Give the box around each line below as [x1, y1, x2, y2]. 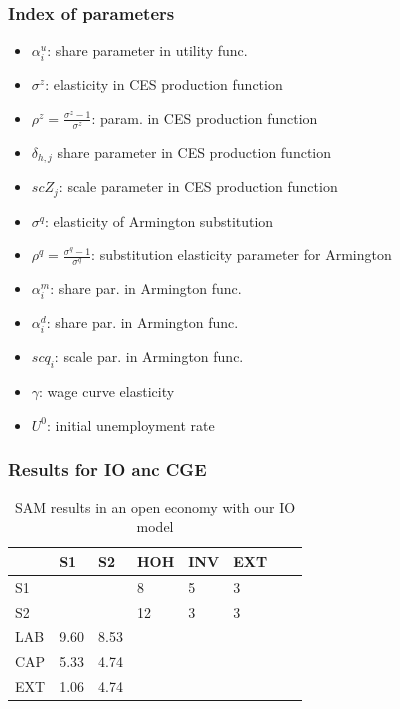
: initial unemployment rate [47, 414, 215, 435]
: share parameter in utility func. [47, 40, 248, 61]
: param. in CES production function [91, 107, 318, 128]
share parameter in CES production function [57, 141, 332, 162]
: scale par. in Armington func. [54, 346, 244, 367]
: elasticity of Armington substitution [44, 210, 274, 231]
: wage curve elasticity [39, 381, 175, 402]
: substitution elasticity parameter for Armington [91, 244, 392, 265]
